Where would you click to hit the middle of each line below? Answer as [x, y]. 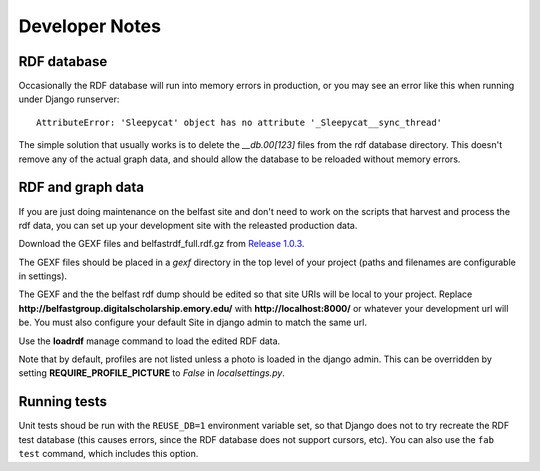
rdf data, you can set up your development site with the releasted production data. [188, 225]
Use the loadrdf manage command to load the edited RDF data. [149, 341]
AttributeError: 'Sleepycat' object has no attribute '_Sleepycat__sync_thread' [239, 122]
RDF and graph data [81, 187]
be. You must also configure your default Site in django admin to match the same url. [192, 322]
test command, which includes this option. [108, 454]
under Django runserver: [69, 99]
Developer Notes [90, 26]
